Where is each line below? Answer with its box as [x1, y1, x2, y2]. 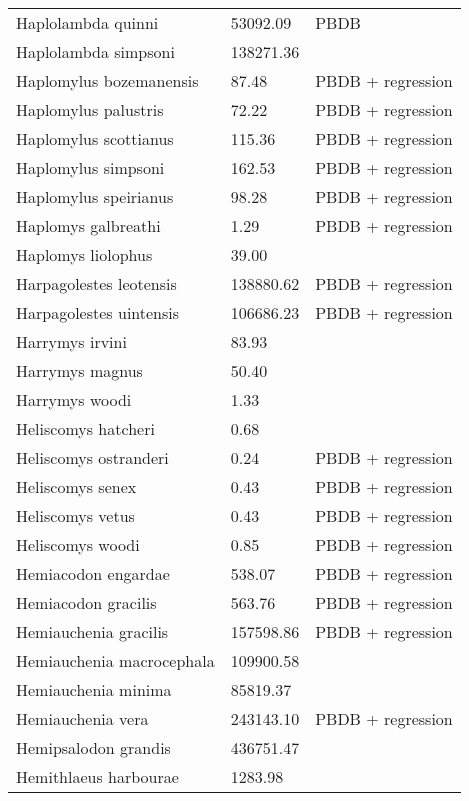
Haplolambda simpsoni [16, 40, 175, 63]
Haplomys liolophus [16, 243, 153, 266]
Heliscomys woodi [16, 533, 140, 556]
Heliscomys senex [16, 475, 137, 498]
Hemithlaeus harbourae [16, 765, 179, 788]
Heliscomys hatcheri [16, 417, 155, 440]
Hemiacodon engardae [16, 562, 170, 585]
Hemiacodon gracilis [16, 591, 157, 614]
